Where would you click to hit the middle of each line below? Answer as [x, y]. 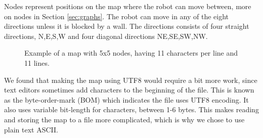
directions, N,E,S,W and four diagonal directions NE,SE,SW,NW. [106, 36]
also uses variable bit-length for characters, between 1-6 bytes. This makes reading [131, 109]
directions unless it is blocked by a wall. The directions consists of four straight [127, 26]
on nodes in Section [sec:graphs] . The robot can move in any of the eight [117, 16]
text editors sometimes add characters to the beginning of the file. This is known [129, 90]
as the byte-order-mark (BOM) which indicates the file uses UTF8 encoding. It [126, 99]
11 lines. [37, 62]
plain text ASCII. [31, 129]
